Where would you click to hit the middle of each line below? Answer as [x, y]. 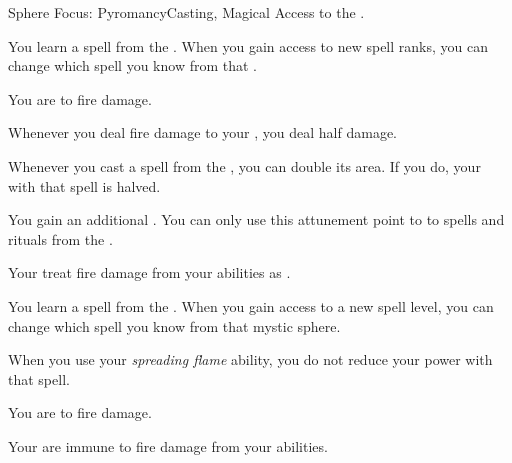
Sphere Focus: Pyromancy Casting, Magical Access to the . [186, 12]
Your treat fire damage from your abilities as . [149, 272]
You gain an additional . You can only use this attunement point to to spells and [256, 219]
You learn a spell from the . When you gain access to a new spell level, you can [251, 305]
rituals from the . [60, 238]
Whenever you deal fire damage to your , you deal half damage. [203, 132]
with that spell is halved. [84, 185]
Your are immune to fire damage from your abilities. [168, 445]
